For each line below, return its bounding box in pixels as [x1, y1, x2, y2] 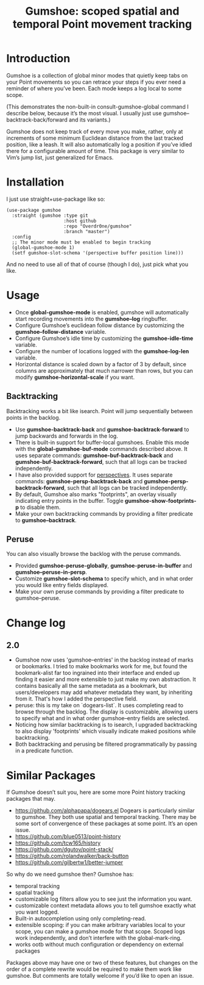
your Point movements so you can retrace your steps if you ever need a [6, 78, 186, 85]
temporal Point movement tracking [12, 17, 192, 31]
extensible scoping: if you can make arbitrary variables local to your [15, 922, 186, 929]
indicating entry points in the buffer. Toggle [15, 497, 124, 504]
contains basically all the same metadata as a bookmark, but [15, 682, 167, 690]
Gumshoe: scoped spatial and [25, 4, 180, 18]
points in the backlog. [6, 414, 61, 421]
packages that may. [6, 795, 56, 803]
